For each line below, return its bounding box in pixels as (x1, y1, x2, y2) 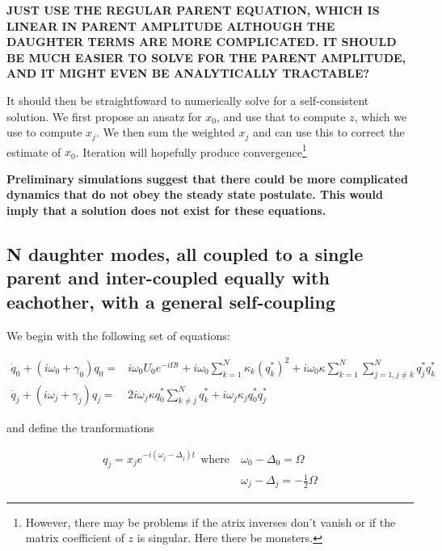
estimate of (6, 143, 61, 160)
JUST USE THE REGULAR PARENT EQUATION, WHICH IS (6, 2, 380, 18)
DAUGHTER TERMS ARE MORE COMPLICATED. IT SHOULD (6, 33, 397, 50)
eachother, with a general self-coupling (6, 288, 336, 313)
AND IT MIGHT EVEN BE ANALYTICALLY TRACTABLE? (6, 65, 370, 82)
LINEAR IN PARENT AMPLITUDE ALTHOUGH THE (6, 17, 335, 34)
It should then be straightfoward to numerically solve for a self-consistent (6, 91, 369, 108)
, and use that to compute (216, 107, 346, 124)
